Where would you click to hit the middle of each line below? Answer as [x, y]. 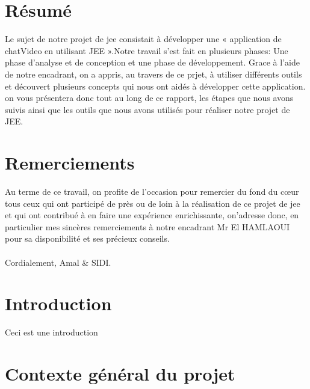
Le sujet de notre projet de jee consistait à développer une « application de [143, 39]
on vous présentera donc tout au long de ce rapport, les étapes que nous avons [149, 98]
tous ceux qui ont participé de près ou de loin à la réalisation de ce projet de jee [153, 203]
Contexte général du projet [120, 374]
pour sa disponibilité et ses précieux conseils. [87, 238]
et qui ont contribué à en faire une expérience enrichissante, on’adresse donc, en [152, 215]
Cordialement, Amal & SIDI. [58, 262]
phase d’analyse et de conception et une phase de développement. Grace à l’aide [152, 62]
